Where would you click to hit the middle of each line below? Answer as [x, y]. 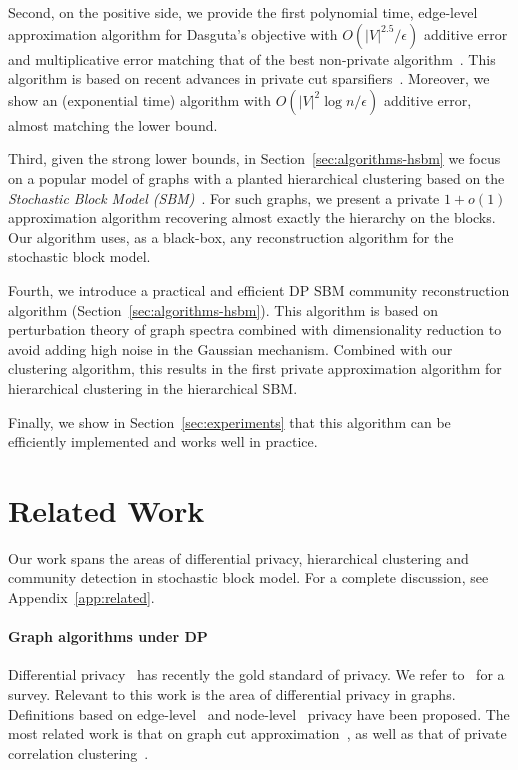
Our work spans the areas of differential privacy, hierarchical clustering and [238, 557]
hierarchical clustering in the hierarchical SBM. [153, 387]
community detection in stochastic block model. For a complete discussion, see [248, 577]
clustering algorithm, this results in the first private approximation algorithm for [255, 368]
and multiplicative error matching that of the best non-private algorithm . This [252, 58]
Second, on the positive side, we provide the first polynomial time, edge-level [243, 12]
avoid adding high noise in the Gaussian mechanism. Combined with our [230, 348]
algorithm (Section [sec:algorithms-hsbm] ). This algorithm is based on [223, 309]
